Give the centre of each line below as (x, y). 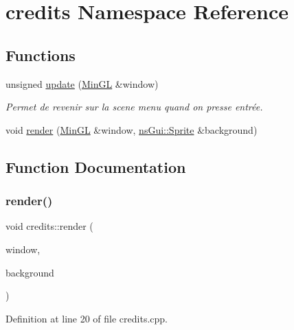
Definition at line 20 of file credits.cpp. (87, 318)
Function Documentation (96, 166)
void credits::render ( (49, 226)
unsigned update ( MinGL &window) (82, 83)
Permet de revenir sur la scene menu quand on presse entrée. (134, 107)
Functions (41, 55)
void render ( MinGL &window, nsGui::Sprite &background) (132, 129)
